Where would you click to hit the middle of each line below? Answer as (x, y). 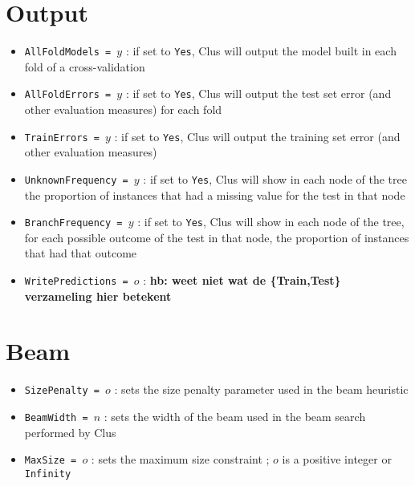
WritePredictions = (76, 281)
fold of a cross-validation (85, 66)
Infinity (48, 474)
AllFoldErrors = (68, 95)
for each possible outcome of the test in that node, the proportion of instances (217, 237)
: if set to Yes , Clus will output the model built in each (261, 51)
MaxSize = (51, 461)
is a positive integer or (337, 459)
